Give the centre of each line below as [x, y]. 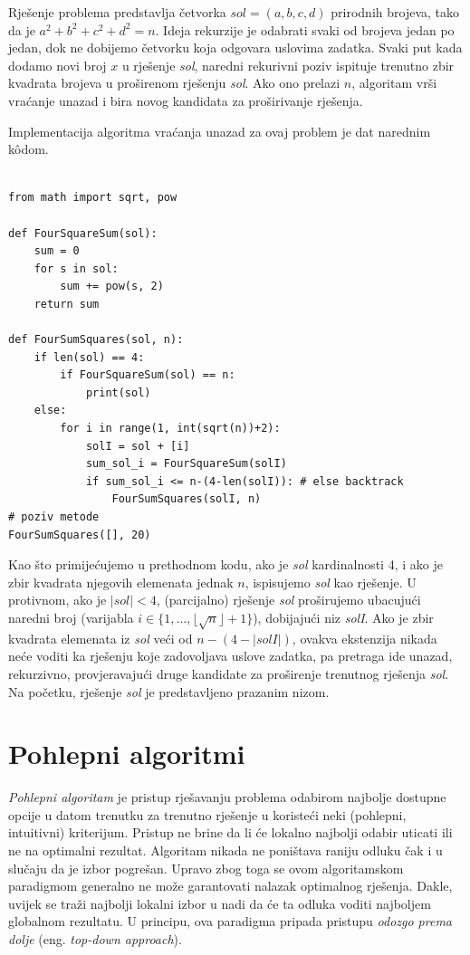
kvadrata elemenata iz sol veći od [101, 638]
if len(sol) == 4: [89, 357]
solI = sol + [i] [138, 446]
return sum [67, 304]
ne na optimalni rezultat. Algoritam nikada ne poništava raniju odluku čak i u [225, 850]
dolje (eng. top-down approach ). [95, 939]
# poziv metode [54, 517]
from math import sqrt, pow [93, 198]
